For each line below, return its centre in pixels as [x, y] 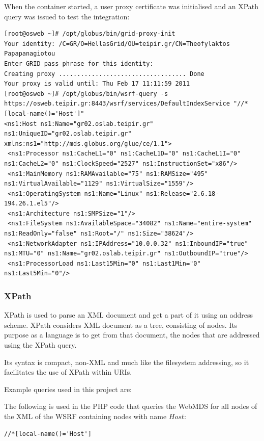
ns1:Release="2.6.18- [183, 193]
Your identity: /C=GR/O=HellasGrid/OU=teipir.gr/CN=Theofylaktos [117, 44]
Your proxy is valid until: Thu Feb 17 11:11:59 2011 [97, 84]
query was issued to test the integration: [67, 16]
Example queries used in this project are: [68, 389]
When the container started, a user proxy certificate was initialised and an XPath [131, 6]
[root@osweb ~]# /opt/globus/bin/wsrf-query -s [86, 94]
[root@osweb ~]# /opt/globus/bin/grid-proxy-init [90, 34]
